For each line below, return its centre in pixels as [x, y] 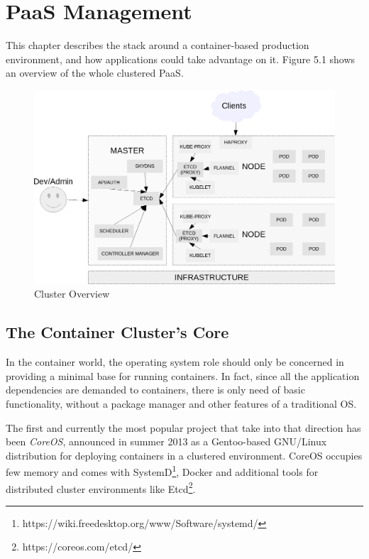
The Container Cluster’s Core [117, 332]
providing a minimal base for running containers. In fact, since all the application [183, 375]
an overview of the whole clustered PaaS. [95, 73]
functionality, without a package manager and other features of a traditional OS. [181, 403]
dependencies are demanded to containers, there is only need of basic [155, 390]
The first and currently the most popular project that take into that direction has [183, 427]
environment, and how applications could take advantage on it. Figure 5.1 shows [181, 59]
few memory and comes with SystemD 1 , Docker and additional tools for [162, 471]
